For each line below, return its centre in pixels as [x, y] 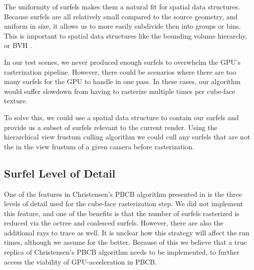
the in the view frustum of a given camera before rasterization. [99, 146]
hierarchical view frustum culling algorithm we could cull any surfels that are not [127, 137]
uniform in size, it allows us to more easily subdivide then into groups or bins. [123, 26]
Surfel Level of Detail [60, 173]
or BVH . [18, 45]
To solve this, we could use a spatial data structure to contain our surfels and [122, 117]
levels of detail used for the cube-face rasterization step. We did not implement [124, 203]
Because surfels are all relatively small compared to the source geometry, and [121, 16]
